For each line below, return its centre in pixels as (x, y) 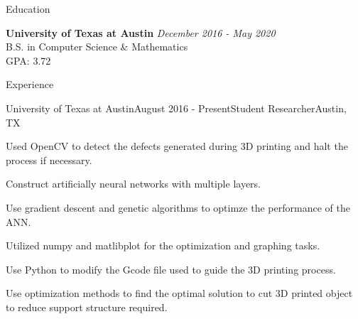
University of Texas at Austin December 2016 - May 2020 (141, 32)
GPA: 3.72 (28, 60)
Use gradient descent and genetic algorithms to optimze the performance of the (178, 207)
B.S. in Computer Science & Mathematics (97, 47)
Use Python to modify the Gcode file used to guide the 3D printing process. (171, 269)
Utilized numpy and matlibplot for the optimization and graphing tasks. (163, 245)
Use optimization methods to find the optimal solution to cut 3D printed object (179, 293)
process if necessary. (49, 159)
